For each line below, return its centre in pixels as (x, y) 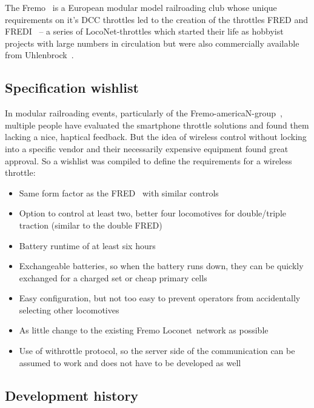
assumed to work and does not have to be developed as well (130, 362)
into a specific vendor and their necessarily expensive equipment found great (147, 148)
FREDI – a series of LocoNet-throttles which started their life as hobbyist (144, 31)
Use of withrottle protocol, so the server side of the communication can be (157, 351)
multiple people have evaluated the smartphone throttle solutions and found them (157, 125)
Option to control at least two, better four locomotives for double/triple (152, 213)
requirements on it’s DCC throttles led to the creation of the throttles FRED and (157, 19)
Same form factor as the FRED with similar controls (119, 192)
